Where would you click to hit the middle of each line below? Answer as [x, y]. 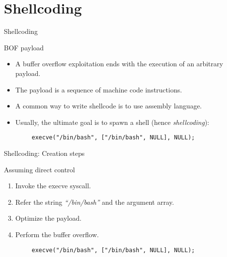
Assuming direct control [40, 169]
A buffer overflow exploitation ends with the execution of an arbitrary [119, 64]
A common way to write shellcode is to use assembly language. [108, 106]
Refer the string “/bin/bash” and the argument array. [95, 202]
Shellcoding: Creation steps [44, 153]
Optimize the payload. [48, 218]
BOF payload [24, 47]
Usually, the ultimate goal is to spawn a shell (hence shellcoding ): [112, 122]
